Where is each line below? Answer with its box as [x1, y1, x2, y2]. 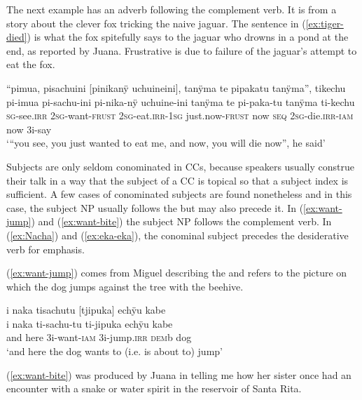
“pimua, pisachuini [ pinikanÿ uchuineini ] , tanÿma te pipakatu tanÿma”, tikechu [6, 80, 346, 95]
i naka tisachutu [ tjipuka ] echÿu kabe [6, 302, 166, 317]
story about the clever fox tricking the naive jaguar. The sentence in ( [6, 15, 306, 30]
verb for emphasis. [6, 241, 85, 256]
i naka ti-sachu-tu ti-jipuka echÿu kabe [6, 316, 173, 331]
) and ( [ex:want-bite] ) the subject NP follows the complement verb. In [31, 214, 332, 229]
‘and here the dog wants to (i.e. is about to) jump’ [6, 344, 223, 359]
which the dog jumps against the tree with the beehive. [6, 279, 244, 293]
